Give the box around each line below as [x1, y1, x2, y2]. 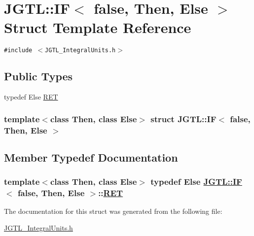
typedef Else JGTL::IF [150, 175, 242, 188]
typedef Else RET [4, 92, 58, 102]
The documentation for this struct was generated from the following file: [4, 206, 222, 216]
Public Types [4, 68, 73, 84]
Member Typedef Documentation [4, 149, 178, 165]
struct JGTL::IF [150, 112, 217, 125]
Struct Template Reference [4, 17, 191, 37]
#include [4, 47, 33, 54]
